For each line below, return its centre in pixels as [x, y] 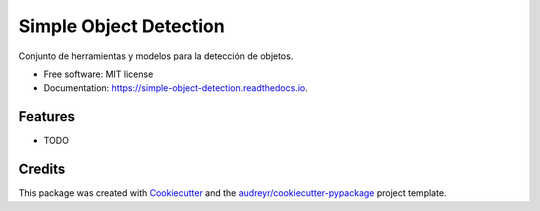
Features [46, 116]
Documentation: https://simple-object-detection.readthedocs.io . [176, 88]
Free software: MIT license [98, 74]
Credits [42, 169]
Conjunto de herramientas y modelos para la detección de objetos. [156, 56]
